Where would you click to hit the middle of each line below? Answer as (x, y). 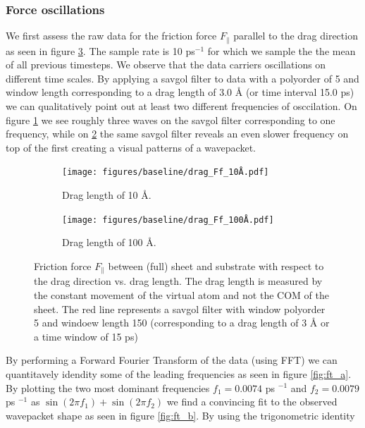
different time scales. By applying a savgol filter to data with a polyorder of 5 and (182, 78)
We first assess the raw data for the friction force (111, 36)
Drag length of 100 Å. (109, 242)
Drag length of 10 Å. (107, 195)
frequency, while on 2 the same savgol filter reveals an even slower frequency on (177, 134)
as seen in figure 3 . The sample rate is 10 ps (100, 50)
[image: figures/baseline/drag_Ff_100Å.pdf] (168, 220)
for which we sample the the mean (282, 50)
